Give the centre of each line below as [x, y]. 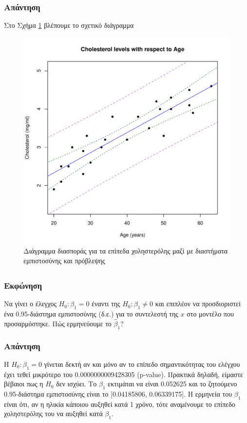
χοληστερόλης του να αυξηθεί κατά [53, 413]
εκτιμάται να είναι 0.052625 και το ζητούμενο [172, 384]
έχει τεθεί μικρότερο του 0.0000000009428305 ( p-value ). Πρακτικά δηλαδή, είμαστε [123, 374]
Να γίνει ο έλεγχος [30, 304]
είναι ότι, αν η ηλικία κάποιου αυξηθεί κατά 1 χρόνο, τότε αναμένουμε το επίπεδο [120, 404]
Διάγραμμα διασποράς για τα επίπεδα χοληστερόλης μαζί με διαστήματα [126, 251]
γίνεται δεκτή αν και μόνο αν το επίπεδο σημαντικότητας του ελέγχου [142, 364]
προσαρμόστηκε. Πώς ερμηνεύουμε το [58, 323]
